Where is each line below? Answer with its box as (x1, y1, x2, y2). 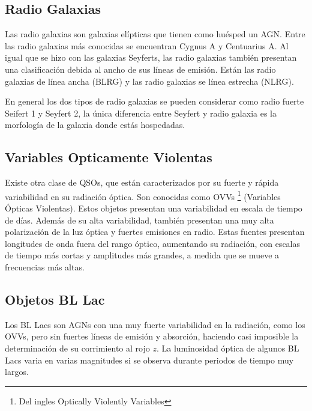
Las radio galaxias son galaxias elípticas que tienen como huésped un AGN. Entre (5, 28, 305, 40)
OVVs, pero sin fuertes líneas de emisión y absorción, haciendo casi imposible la (5, 330, 299, 342)
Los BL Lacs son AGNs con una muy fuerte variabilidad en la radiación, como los (5, 318, 305, 330)
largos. (5, 365, 29, 378)
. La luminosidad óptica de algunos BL (156, 341, 299, 354)
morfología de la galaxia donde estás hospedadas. (5, 118, 185, 131)
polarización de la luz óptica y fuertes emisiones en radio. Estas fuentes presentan (5, 225, 305, 238)
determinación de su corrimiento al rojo (5, 341, 150, 354)
